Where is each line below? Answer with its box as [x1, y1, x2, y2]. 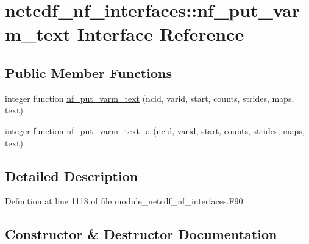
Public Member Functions [5, 63, 172, 82]
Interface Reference [77, 21, 244, 46]
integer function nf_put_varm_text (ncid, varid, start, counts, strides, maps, [5, 91, 294, 104]
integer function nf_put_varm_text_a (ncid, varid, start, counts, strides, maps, [5, 124, 305, 137]
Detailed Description [5, 166, 138, 185]
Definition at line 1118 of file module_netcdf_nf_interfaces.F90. [5, 195, 246, 207]
